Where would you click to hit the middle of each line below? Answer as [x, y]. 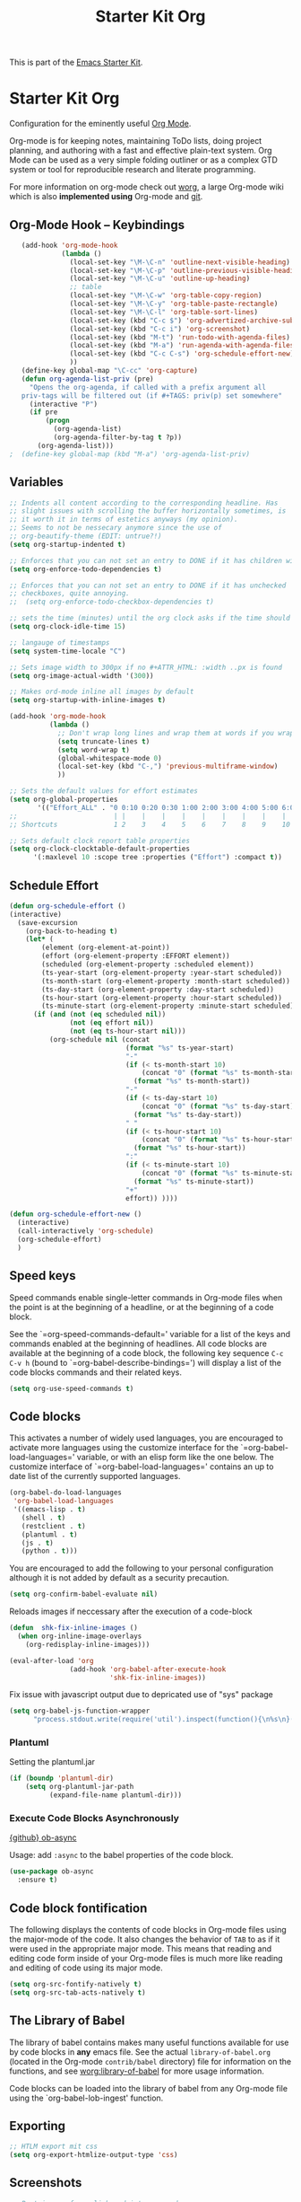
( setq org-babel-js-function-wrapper [80, 1711]
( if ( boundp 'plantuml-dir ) [62, 1779]
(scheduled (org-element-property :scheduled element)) [148, 964]
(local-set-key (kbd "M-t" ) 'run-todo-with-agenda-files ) [180, 337]
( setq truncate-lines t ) [103, 741]
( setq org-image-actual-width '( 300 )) [82, 675]
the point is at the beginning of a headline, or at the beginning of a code [142, 1307]
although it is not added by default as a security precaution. [120, 1578]
